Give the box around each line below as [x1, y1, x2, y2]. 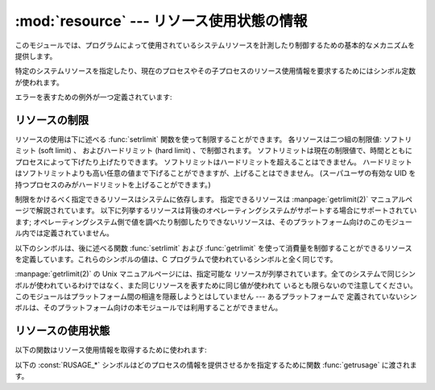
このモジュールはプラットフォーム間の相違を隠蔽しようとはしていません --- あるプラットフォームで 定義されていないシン [14, 292, 418, 301]
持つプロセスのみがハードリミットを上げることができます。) [14, 180, 211, 189]
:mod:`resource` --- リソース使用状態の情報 [14, 12, 308, 30]
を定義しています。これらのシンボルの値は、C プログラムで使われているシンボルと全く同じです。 [14, 254, 338, 263]
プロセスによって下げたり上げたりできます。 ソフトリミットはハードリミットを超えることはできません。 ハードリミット [14, 157, 412, 167]
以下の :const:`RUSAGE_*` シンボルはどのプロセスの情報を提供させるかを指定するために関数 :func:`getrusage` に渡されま [14, 359, 418, 370]
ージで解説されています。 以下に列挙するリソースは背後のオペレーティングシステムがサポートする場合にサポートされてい [14, 205, 417, 215]
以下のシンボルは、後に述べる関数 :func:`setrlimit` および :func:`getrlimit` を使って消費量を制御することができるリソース [14, 243, 412, 253]
